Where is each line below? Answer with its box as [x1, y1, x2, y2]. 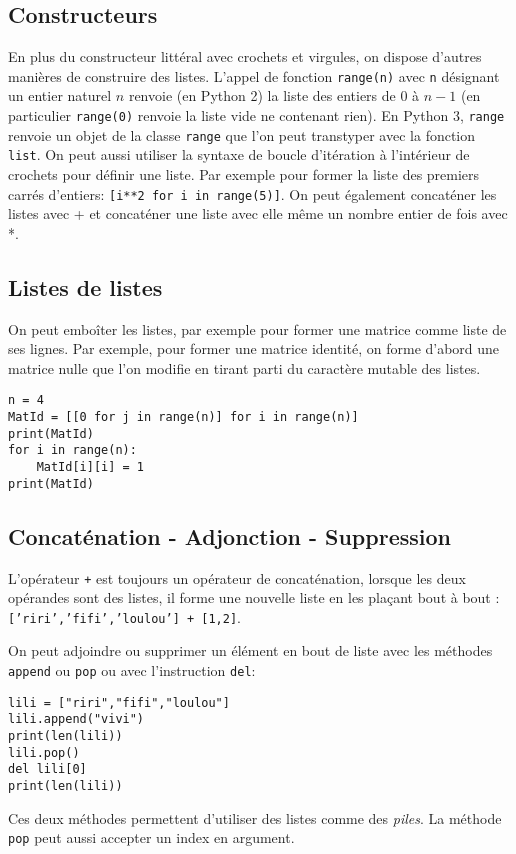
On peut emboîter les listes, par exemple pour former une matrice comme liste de [8, 318, 507, 339]
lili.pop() [8, 745, 80, 760]
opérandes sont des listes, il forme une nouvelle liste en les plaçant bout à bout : [8, 587, 500, 608]
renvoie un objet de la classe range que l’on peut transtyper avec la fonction [8, 124, 476, 145]
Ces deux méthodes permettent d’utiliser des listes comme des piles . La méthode [8, 807, 502, 828]
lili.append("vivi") [8, 712, 145, 727]
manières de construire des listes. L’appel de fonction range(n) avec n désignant [8, 65, 500, 86]
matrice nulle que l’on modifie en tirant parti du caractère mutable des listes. [8, 357, 481, 378]
